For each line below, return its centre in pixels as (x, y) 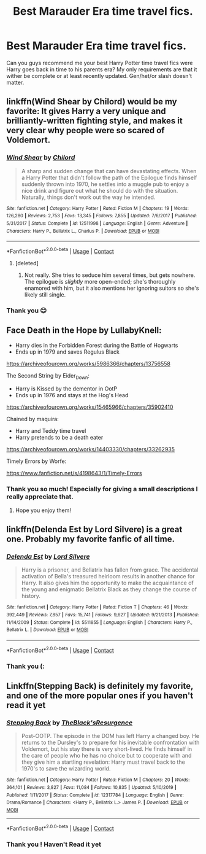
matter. (15, 82)
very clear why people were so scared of (86, 130)
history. (31, 596)
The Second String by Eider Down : (48, 376)
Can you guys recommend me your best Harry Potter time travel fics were (100, 63)
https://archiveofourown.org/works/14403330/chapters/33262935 (91, 449)
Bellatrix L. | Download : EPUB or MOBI (48, 630)
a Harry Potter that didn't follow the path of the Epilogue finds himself (109, 177)
